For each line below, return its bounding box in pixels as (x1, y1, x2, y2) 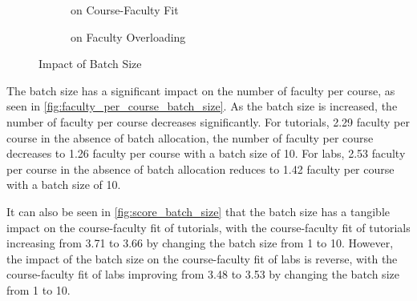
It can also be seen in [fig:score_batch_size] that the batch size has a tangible (6, 203, 391, 219)
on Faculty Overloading (71, 28, 186, 45)
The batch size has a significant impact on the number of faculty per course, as (6, 82, 395, 98)
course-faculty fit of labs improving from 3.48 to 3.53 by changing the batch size (6, 266, 399, 283)
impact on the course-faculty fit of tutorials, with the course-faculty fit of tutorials (6, 219, 411, 235)
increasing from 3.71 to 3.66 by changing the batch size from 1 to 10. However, (6, 235, 394, 251)
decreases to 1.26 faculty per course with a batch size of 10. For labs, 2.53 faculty (6, 145, 406, 162)
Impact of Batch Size (38, 55, 142, 72)
